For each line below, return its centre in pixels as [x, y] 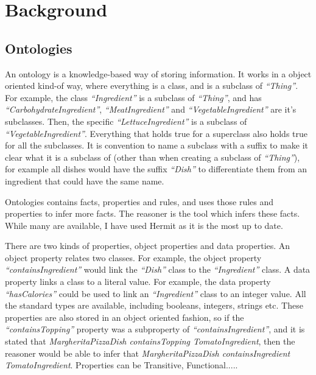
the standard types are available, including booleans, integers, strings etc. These [154, 305]
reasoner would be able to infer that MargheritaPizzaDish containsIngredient [148, 353]
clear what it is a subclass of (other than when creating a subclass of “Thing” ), [153, 157]
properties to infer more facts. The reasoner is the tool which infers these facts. [153, 213]
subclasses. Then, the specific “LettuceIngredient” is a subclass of [126, 121]
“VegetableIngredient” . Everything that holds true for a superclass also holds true [156, 133]
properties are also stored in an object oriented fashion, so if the [125, 317]
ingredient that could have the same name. [85, 180]
